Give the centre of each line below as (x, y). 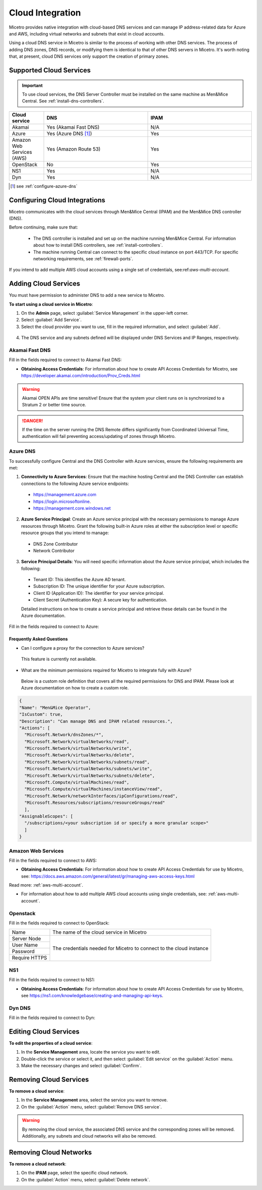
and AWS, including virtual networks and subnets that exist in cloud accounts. (87, 34)
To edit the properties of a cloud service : (51, 1043)
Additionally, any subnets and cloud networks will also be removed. (89, 1136)
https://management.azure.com (65, 495)
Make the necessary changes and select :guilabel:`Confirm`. (81, 1066)
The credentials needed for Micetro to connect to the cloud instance (131, 948)
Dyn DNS (20, 1008)
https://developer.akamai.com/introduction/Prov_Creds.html (81, 376)
